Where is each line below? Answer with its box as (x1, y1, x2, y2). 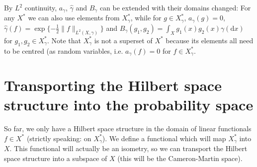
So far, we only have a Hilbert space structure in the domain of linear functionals (4, 123, 252, 134)
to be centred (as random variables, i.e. (4, 45, 123, 56)
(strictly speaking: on (26, 133, 91, 143)
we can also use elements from (28, 12, 120, 23)
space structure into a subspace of (4, 153, 107, 163)
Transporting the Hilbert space (4, 75, 222, 95)
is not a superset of (94, 35, 153, 45)
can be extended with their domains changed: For (99, 2, 251, 12)
